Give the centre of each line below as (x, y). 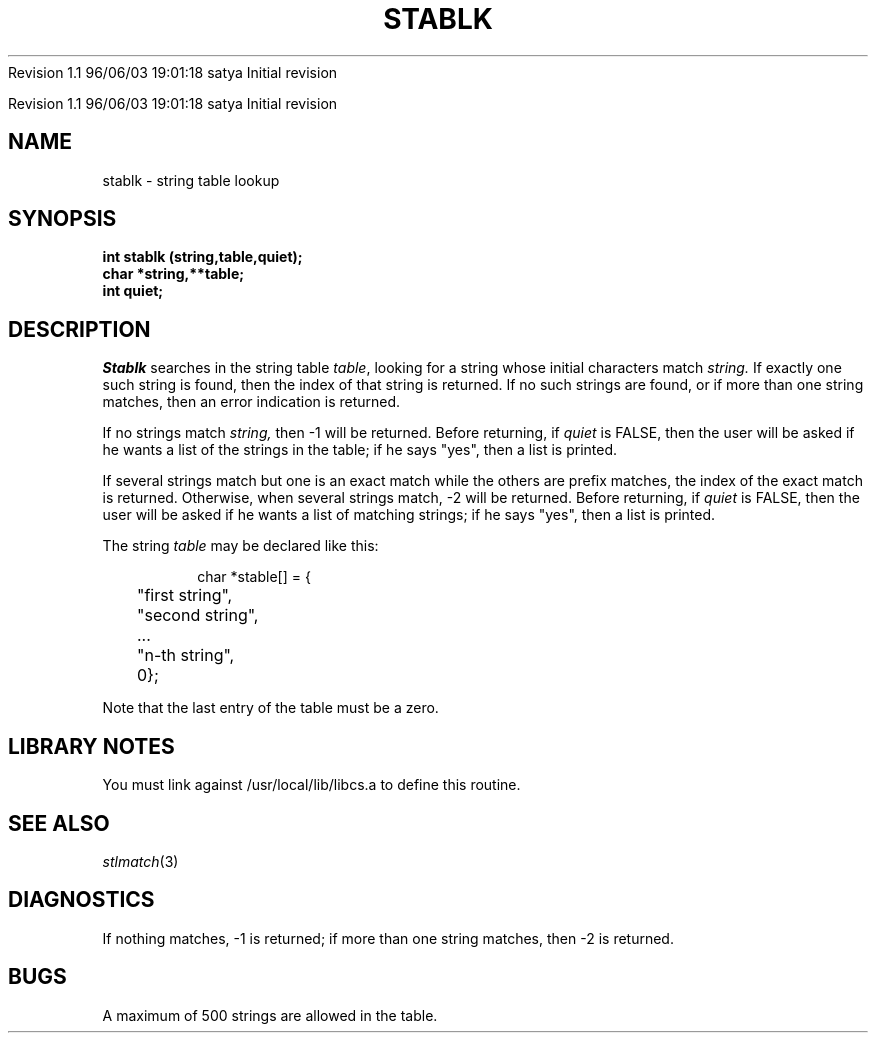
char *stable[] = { (254, 577)
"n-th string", (185, 655)
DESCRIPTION (79, 329)
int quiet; (133, 291)
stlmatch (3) (140, 861)
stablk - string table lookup (191, 180)
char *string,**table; (173, 274)
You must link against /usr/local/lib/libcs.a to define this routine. (311, 785)
